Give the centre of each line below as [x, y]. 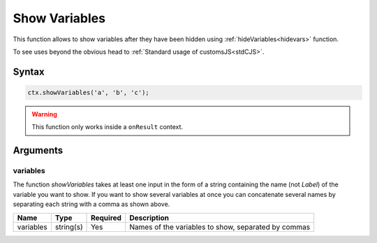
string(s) [69, 227]
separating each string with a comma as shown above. [91, 204]
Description [149, 218]
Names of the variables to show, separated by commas [220, 227]
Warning [44, 114]
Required [106, 218]
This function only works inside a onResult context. [108, 127]
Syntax [29, 72]
